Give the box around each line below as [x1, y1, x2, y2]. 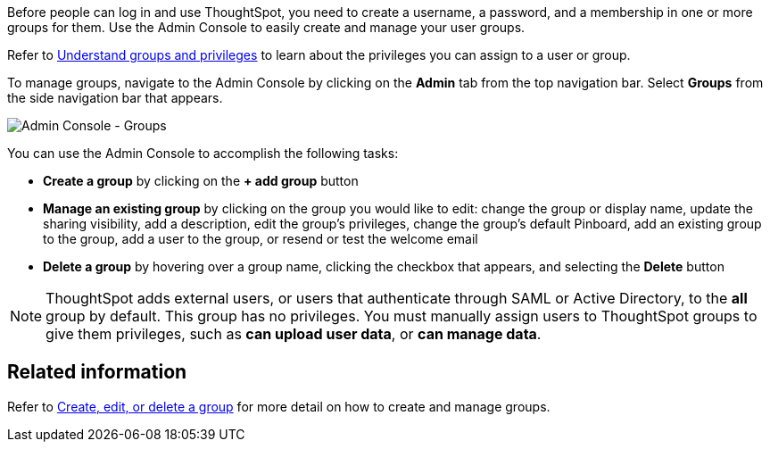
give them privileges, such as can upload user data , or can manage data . [46, 325, 542, 343]
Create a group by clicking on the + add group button [43, 173, 359, 188]
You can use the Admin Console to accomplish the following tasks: [7, 146, 399, 161]
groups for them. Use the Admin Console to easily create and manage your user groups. [7, 20, 526, 35]
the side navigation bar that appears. [7, 90, 223, 105]
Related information [7, 361, 187, 384]
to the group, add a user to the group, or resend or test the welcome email [43, 231, 478, 246]
